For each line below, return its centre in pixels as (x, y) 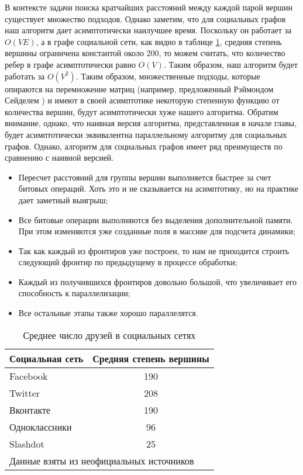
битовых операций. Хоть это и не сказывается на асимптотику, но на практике (159, 188)
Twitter (25, 393)
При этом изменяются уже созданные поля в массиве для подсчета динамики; (157, 231)
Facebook (29, 376)
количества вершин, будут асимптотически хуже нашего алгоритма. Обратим (142, 111)
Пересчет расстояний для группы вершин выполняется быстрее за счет (145, 177)
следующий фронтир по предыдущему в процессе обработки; (128, 262)
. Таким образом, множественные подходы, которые (168, 76)
